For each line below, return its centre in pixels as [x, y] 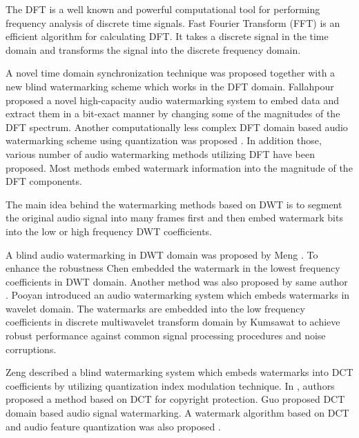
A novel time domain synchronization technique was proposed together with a [171, 73]
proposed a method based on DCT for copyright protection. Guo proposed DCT [175, 399]
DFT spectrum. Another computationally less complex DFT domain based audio [177, 127]
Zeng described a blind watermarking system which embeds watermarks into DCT [179, 372]
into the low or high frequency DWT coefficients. [109, 231]
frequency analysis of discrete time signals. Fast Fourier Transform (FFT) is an [173, 22]
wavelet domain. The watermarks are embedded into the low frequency [155, 308]
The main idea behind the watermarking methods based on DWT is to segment [174, 204]
